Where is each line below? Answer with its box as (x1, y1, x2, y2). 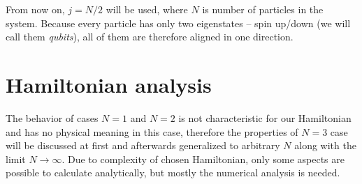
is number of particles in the (202, 2, 324, 16)
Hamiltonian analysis (6, 70, 212, 98)
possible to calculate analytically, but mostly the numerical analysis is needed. (6, 165, 340, 180)
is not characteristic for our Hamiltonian (178, 110, 352, 125)
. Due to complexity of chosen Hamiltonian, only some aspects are (61, 151, 345, 166)
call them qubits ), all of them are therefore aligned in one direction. (6, 29, 294, 44)
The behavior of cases (6, 110, 99, 125)
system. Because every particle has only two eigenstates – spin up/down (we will (6, 15, 351, 30)
